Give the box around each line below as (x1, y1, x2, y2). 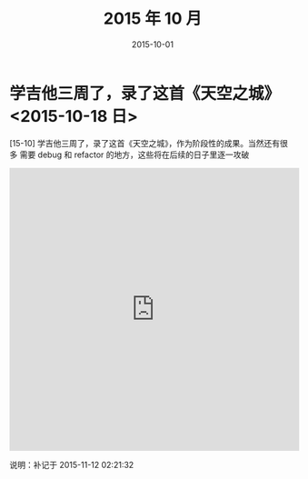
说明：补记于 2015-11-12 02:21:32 (9, 459, 134, 470)
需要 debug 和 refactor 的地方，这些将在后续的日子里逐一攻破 (19, 149, 250, 160)
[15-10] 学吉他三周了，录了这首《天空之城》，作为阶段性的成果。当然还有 (9, 137, 281, 148)
